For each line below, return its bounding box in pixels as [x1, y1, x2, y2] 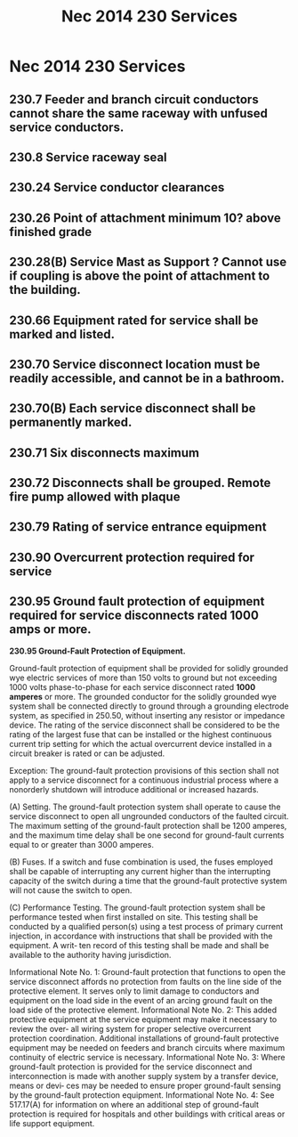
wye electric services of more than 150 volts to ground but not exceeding [9, 672, 278, 683]
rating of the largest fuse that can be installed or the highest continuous [9, 728, 272, 740]
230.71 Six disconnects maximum [9, 445, 200, 460]
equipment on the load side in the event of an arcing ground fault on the [9, 995, 273, 1005]
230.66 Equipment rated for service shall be [9, 313, 259, 328]
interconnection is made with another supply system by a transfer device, [9, 1070, 278, 1081]
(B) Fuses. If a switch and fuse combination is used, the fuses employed [9, 857, 274, 867]
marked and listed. [9, 327, 116, 342]
